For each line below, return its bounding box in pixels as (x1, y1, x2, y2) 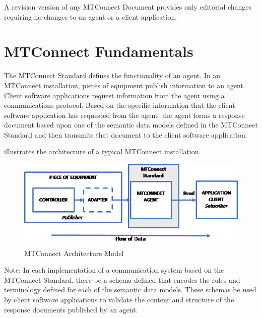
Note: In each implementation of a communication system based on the (4, 265, 224, 275)
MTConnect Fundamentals (4, 41, 193, 61)
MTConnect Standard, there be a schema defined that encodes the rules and (4, 274, 240, 285)
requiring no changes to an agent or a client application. (4, 11, 177, 22)
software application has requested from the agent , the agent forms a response (4, 109, 245, 120)
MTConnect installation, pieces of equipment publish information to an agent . (4, 80, 245, 90)
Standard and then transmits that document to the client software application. (4, 129, 247, 140)
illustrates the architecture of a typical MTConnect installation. (4, 146, 201, 157)
